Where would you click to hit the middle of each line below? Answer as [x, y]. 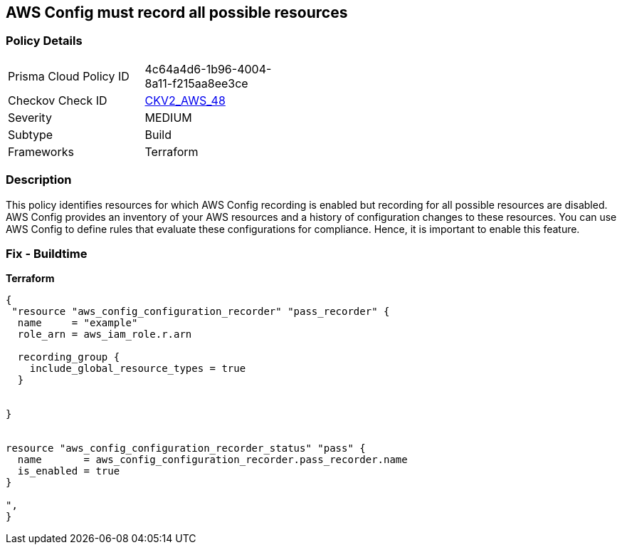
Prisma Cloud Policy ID [69, 76]
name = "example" [78, 323]
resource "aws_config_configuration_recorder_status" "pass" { [186, 448]
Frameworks [41, 151]
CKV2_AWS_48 [185, 100]
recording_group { [69, 357]
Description [39, 180]
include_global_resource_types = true [138, 369]
